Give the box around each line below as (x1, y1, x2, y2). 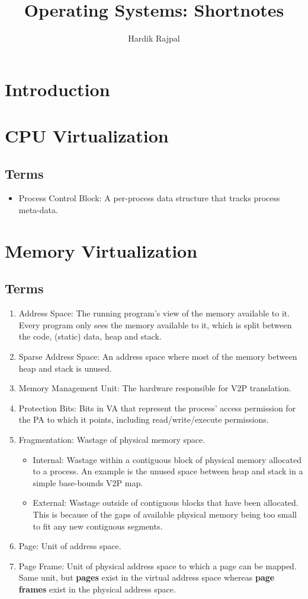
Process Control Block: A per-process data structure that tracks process (18, 192, 280, 204)
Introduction (5, 77, 110, 101)
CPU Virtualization (5, 123, 169, 148)
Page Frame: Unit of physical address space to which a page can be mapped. (18, 559, 297, 572)
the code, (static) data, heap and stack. (18, 330, 162, 343)
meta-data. (18, 204, 58, 216)
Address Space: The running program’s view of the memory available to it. (18, 307, 290, 319)
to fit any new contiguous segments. (33, 519, 163, 532)
